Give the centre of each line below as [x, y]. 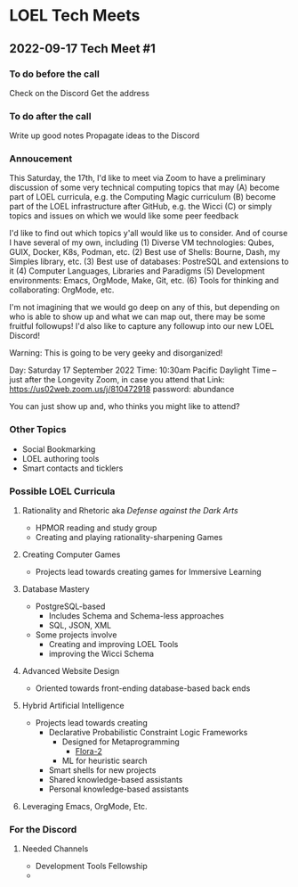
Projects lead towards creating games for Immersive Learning [149, 572]
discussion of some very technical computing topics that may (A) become [145, 187]
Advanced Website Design [71, 671]
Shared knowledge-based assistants [116, 780]
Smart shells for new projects [102, 770]
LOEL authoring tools [60, 458]
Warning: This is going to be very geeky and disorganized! [116, 353]
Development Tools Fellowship [92, 866]
